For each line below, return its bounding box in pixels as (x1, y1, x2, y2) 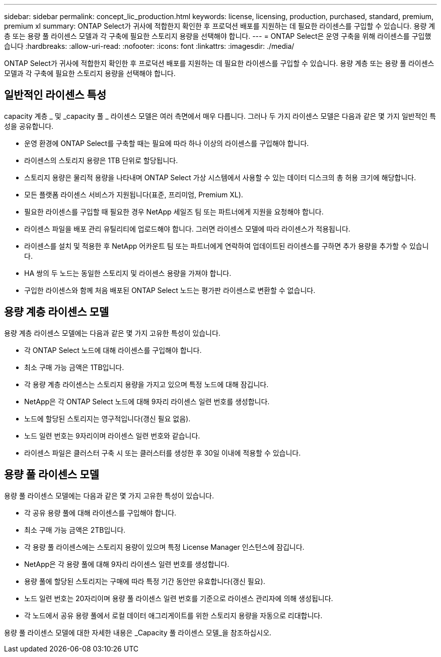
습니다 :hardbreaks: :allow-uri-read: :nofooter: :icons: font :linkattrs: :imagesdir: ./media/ (4, 42, 295, 50)
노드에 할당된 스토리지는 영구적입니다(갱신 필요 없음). (24, 414, 191, 423)
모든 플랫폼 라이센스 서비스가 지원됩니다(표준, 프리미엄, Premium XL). (24, 190, 243, 199)
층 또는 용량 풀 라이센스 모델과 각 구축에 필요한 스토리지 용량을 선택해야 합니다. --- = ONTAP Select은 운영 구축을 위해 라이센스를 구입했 (4, 32, 431, 40)
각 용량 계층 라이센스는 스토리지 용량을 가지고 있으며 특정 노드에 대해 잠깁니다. (24, 380, 269, 389)
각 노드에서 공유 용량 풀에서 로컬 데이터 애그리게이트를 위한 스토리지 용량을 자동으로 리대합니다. (24, 611, 323, 620)
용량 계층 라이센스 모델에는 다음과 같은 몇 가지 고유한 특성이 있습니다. (4, 328, 220, 337)
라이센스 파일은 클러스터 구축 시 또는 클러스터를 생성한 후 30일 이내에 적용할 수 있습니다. (24, 448, 301, 457)
